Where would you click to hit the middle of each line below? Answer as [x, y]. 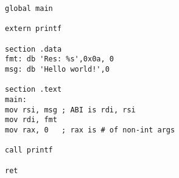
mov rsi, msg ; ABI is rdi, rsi [70, 110]
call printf [29, 150]
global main [29, 9]
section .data [33, 49]
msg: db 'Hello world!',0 [57, 69]
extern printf [33, 29]
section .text [33, 90]
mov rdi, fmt [31, 120]
